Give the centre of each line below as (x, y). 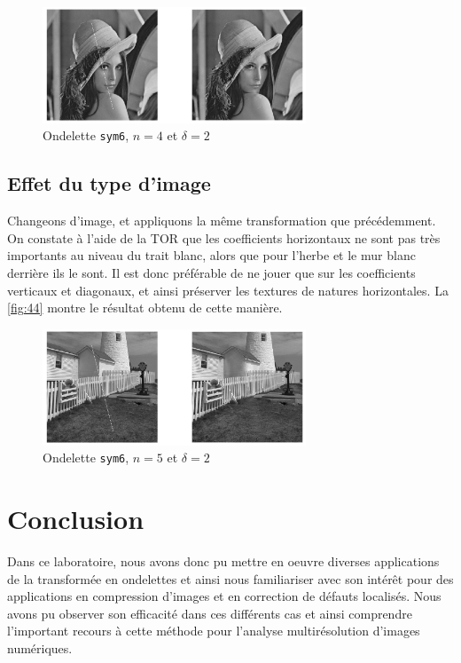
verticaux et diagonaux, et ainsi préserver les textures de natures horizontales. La (228, 290)
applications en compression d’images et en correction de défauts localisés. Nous (224, 596)
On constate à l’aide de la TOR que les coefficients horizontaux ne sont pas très (224, 237)
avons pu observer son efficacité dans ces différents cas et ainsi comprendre (210, 613)
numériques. (40, 647)
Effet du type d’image (109, 183)
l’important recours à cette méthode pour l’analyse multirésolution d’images (214, 631)
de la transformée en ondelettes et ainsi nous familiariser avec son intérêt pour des (230, 578)
